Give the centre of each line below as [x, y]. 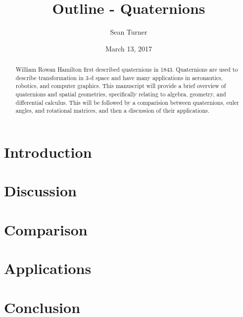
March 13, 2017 [129, 48]
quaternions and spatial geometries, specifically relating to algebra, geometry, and [121, 94]
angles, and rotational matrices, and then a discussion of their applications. [113, 111]
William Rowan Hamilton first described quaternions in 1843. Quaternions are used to [127, 69]
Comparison [46, 229]
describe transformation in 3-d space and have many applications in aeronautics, [119, 77]
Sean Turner [129, 32]
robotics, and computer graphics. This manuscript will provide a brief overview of [121, 86]
